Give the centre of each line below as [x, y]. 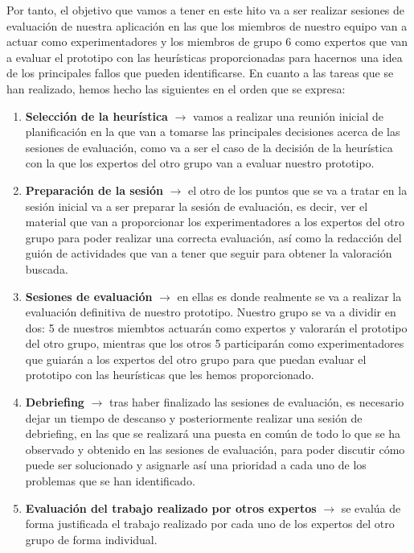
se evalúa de [371, 508]
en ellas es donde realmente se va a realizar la [289, 296]
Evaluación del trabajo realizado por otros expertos [171, 508]
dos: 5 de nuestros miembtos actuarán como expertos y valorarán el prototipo [216, 327]
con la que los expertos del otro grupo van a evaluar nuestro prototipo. [200, 163]
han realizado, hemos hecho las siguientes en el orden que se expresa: [176, 88]
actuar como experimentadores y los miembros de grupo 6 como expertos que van [207, 41]
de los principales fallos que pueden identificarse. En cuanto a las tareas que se [200, 73]
